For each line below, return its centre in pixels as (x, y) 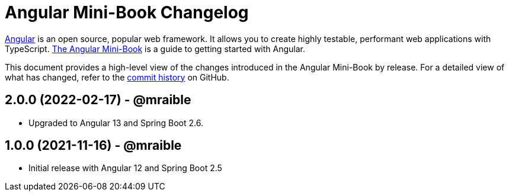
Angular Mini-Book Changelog (127, 12)
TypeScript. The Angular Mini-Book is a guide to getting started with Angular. (155, 49)
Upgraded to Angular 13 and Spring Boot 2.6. (116, 123)
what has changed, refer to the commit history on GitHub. (117, 77)
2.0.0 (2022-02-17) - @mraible (98, 100)
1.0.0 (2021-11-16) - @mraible (93, 146)
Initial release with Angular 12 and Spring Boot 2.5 (125, 168)
